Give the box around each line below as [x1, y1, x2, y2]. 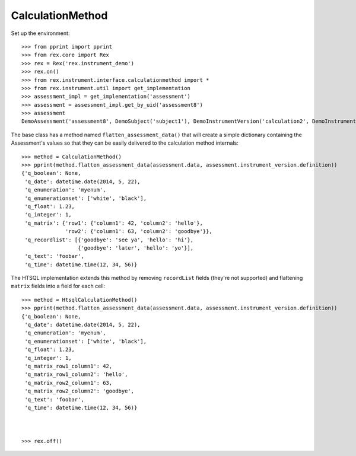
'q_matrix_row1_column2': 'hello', [24, 371, 128, 378]
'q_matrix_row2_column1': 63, [24, 380, 113, 386]
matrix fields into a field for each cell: [11, 282, 106, 290]
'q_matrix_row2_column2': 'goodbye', [24, 388, 135, 394]
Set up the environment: [11, 30, 70, 37]
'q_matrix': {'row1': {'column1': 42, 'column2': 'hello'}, [24, 219, 203, 227]
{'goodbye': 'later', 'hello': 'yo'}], [77, 244, 194, 251]
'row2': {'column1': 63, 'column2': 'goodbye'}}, [65, 228, 213, 235]
